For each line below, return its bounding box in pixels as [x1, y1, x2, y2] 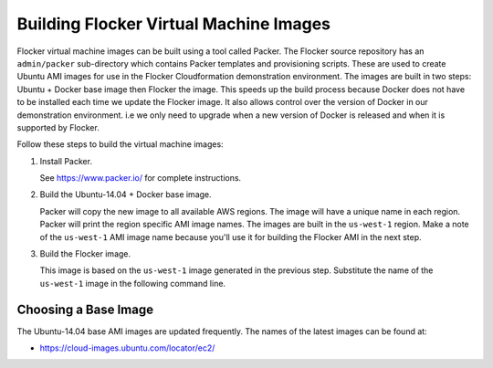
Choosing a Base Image [16, 301, 154, 317]
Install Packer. [39, 155, 93, 166]
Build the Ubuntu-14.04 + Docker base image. [39, 189, 212, 200]
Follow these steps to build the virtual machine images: [16, 139, 224, 150]
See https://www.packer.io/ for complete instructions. [39, 173, 242, 184]
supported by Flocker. [16, 121, 100, 132]
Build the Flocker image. [39, 248, 131, 259]
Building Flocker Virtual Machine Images [16, 14, 331, 34]
